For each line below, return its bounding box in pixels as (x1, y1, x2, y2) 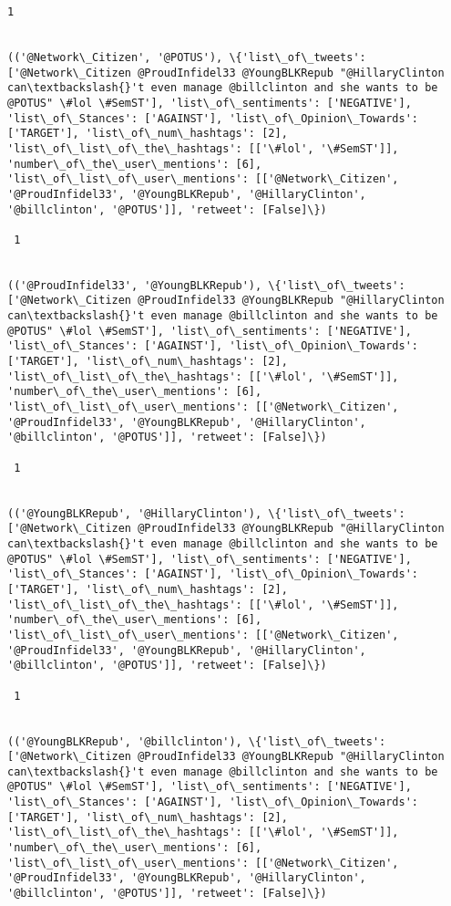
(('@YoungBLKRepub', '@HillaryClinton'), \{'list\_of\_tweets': (7, 506, 405, 520)
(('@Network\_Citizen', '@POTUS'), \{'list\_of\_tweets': (7, 50, 366, 64)
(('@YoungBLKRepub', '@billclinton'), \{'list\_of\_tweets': (7, 734, 386, 748)
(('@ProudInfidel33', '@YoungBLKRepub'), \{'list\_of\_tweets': (7, 278, 405, 292)
